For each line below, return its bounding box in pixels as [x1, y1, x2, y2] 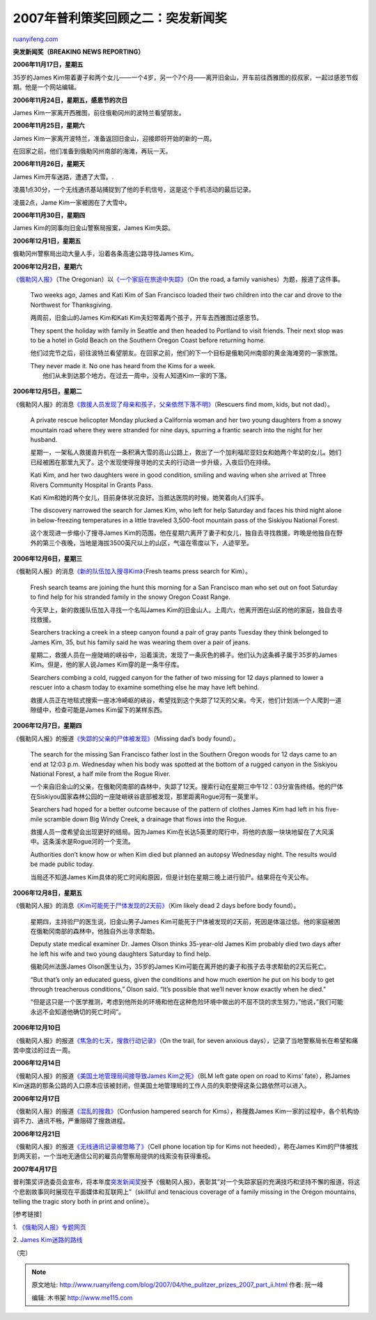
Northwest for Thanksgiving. [30, 301, 113, 309]
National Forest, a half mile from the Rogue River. [30, 769, 171, 777]
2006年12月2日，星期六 [13, 262, 83, 271]
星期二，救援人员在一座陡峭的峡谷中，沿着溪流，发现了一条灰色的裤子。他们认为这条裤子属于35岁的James [30, 651, 338, 659]
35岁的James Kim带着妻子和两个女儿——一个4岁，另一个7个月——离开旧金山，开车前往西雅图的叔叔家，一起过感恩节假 [13, 73, 359, 82]
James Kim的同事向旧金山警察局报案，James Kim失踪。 [13, 224, 174, 232]
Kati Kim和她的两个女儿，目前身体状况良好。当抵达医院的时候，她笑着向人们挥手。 [30, 494, 268, 501]
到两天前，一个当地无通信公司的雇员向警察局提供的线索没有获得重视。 [13, 1152, 214, 1160]
